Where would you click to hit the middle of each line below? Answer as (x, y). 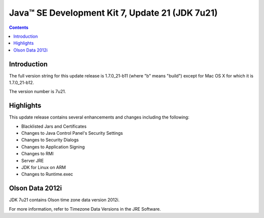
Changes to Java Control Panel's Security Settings (72, 133)
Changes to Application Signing (53, 146)
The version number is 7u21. (37, 92)
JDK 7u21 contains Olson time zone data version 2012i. (64, 200)
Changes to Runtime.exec (47, 174)
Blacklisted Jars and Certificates (54, 126)
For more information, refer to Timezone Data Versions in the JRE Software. (85, 209)
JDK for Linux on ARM (44, 168)
